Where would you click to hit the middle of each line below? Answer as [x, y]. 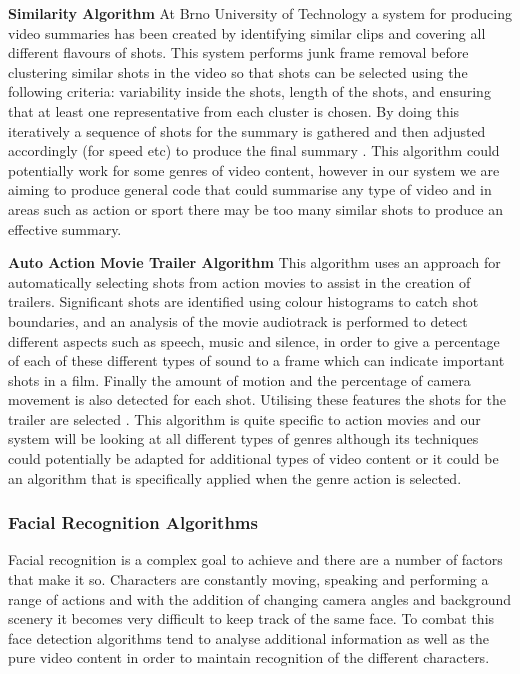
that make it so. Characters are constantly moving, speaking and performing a [248, 579]
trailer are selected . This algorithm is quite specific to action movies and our [244, 418]
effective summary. [65, 228]
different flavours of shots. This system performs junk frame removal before [238, 52]
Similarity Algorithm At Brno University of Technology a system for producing [260, 13]
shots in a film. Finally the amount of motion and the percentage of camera [239, 379]
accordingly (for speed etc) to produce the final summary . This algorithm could [254, 150]
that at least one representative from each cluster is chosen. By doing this [234, 110]
